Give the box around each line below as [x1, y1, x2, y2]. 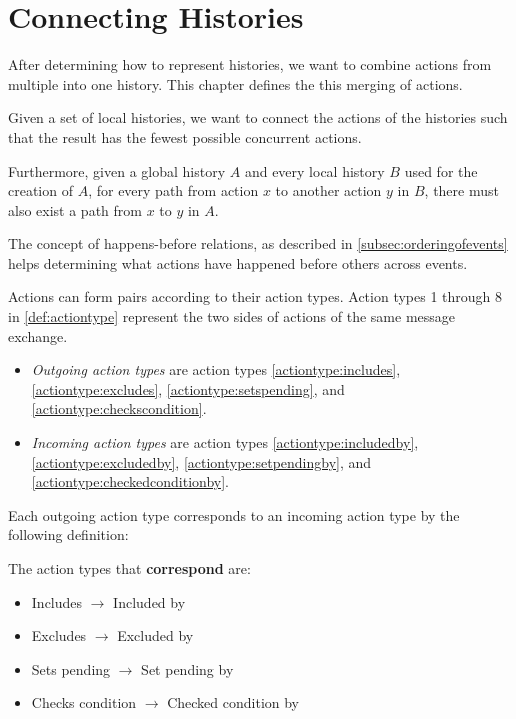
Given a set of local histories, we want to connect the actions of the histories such [8, 107, 508, 128]
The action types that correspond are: [8, 558, 251, 578]
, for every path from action [88, 180, 259, 201]
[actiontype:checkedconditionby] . [31, 471, 230, 492]
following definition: [8, 524, 129, 545]
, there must [424, 180, 499, 201]
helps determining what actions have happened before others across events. [8, 252, 468, 273]
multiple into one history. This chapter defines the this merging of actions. [8, 73, 463, 94]
